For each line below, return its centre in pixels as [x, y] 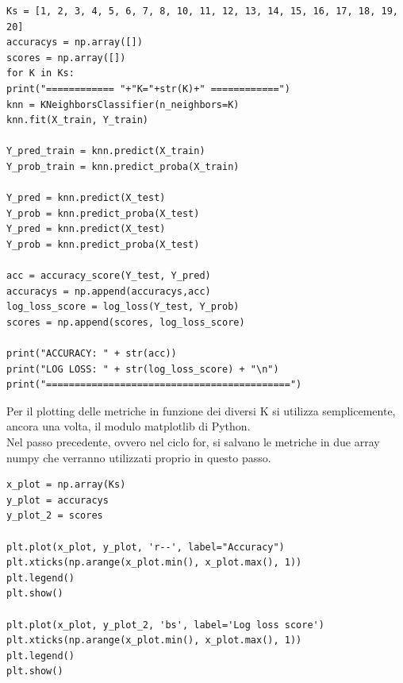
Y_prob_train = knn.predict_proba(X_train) [123, 166]
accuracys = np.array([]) [75, 42]
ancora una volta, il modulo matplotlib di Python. [129, 426]
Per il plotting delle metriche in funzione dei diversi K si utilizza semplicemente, [201, 410]
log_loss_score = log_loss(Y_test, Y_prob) [123, 307]
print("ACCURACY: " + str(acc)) [92, 354]
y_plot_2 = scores [55, 516]
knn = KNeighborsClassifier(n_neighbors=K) [123, 104]
